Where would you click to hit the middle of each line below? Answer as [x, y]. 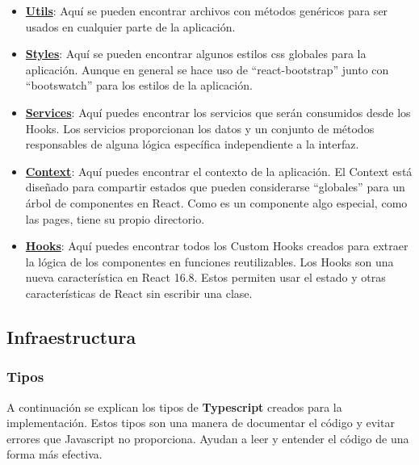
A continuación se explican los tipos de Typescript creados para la [174, 406]
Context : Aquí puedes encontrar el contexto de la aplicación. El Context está [219, 171]
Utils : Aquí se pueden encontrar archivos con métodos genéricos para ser [207, 10]
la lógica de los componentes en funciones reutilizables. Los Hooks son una [209, 261]
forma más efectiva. [54, 454]
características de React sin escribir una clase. [139, 293]
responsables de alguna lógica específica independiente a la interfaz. [192, 144]
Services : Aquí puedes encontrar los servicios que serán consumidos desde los [218, 112]
